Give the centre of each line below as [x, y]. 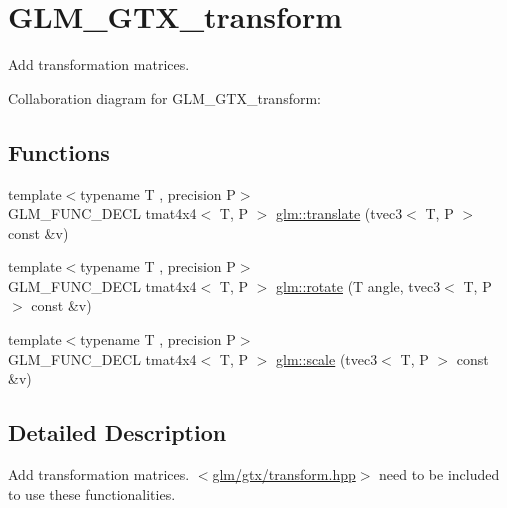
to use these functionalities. [92, 493]
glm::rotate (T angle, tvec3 [358, 285]
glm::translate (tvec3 [339, 213]
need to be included [439, 474]
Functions [59, 151]
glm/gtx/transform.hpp [284, 474]
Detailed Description [117, 432]
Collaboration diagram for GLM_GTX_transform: [164, 97]
